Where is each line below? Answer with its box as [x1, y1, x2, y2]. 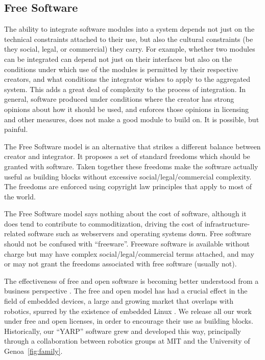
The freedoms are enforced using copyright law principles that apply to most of [4, 181, 252, 192]
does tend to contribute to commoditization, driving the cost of [4, 218, 202, 229]
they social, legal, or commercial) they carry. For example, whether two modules [4, 43, 255, 54]
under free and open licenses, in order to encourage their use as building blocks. [4, 316, 253, 326]
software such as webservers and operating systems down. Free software [28, 228, 251, 239]
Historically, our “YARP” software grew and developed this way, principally [4, 325, 242, 336]
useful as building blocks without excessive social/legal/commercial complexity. [4, 171, 252, 182]
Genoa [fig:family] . [4, 346, 63, 356]
